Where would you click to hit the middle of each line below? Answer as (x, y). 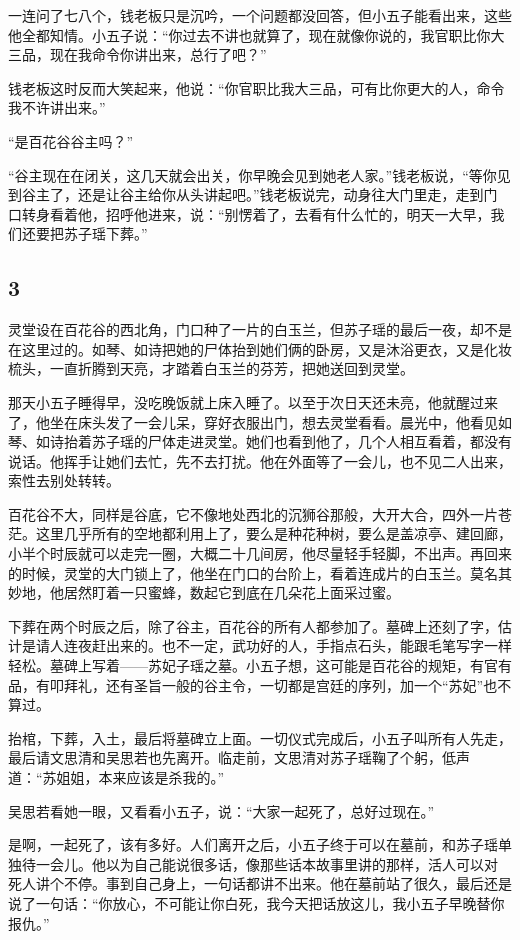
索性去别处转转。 (64, 480)
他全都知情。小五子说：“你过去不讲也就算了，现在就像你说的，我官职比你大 (256, 34)
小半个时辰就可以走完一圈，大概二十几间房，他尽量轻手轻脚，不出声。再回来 (260, 553)
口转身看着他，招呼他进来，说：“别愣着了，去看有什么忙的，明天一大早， (249, 213)
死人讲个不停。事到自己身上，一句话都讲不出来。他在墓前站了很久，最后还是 (260, 883)
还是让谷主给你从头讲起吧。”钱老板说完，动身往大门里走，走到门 (287, 194)
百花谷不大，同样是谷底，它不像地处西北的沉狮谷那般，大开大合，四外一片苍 (260, 513)
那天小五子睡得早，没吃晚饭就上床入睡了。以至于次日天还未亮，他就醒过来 (253, 401)
